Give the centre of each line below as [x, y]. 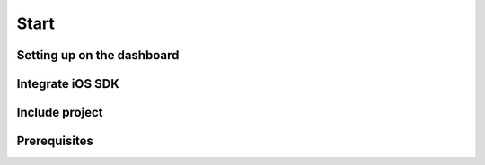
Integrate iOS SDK [68, 84]
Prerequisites [55, 141]
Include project [60, 113]
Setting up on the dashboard [98, 55]
